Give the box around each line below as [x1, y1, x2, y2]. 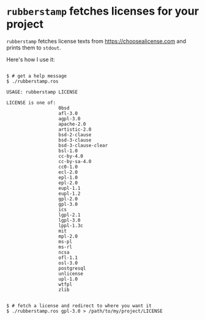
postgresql [58, 265, 86, 271]
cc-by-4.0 [58, 153, 84, 159]
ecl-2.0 [58, 169, 78, 175]
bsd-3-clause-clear [58, 142, 108, 148]
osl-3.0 [58, 260, 78, 266]
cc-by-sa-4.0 [58, 158, 92, 164]
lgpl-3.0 [58, 217, 81, 224]
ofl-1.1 [58, 255, 78, 261]
